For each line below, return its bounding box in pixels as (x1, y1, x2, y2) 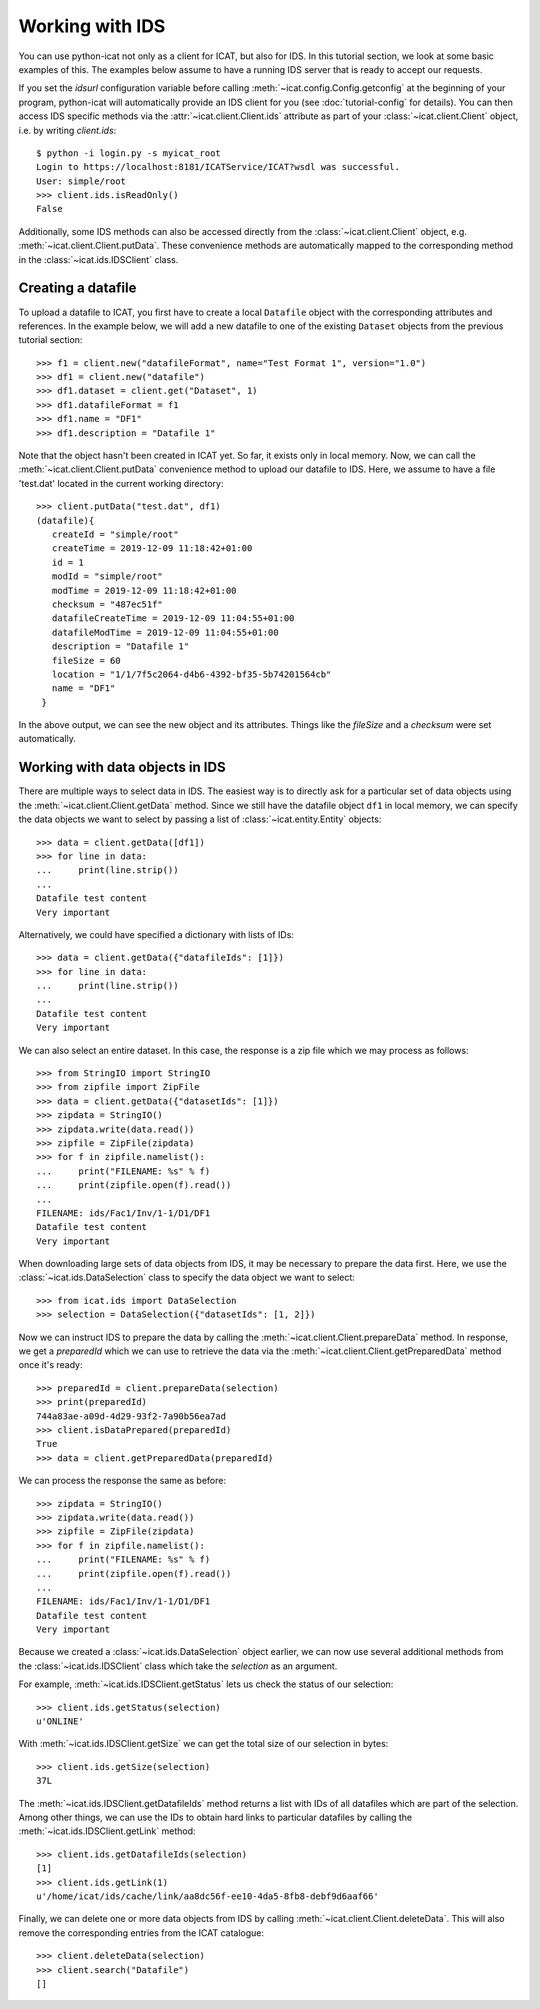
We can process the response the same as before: (18, 1475, 227, 1487)
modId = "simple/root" (51, 571, 164, 582)
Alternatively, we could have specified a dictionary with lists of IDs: (18, 928, 295, 940)
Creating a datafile (18, 280, 137, 297)
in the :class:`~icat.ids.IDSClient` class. (18, 253, 179, 265)
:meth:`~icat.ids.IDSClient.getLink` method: (18, 1825, 196, 1837)
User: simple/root (36, 175, 127, 187)
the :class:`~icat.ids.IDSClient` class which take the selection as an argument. (18, 1660, 338, 1672)
